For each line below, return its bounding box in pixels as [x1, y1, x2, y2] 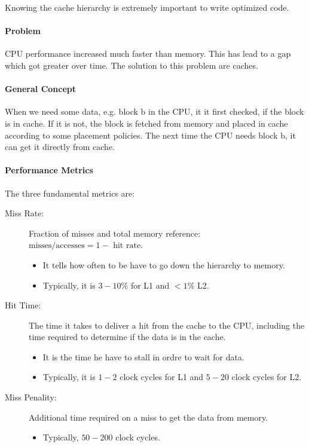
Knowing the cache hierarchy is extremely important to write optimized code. [5, 1, 289, 13]
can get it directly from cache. [5, 140, 115, 153]
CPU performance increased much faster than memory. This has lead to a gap [5, 47, 291, 60]
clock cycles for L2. [231, 371, 302, 383]
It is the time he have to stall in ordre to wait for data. [42, 350, 244, 363]
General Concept [5, 82, 77, 95]
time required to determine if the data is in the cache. [29, 330, 226, 343]
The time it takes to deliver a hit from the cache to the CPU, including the [29, 319, 305, 331]
